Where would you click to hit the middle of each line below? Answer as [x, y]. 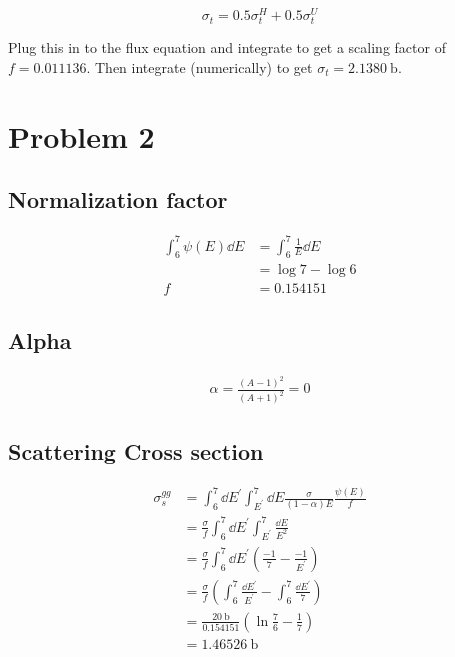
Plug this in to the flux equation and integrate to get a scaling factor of [227, 47]
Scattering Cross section [136, 450]
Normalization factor [118, 199]
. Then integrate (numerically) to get [199, 66]
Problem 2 [81, 135]
